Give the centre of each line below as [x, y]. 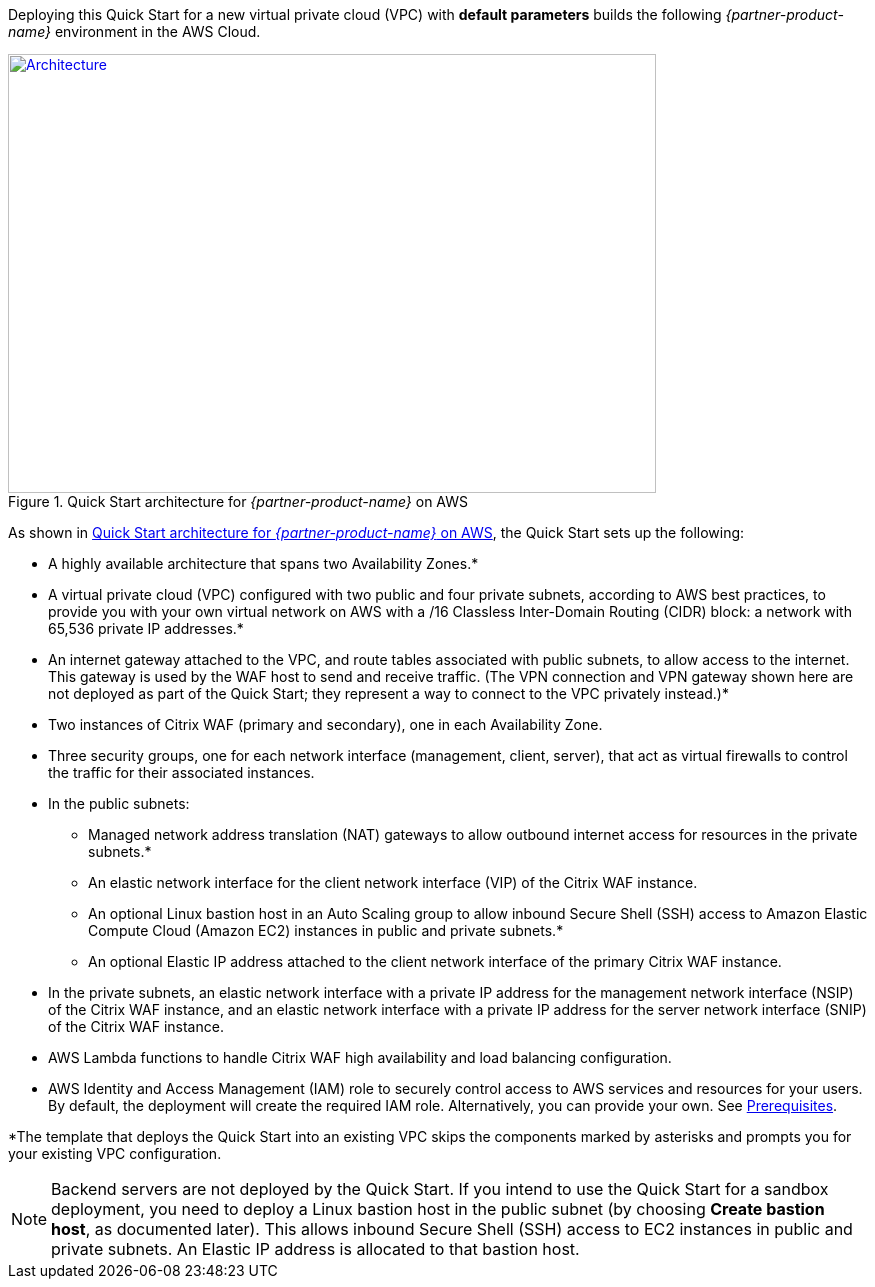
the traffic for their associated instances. [181, 772]
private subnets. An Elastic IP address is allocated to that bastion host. [315, 1249]
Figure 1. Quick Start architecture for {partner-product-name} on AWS [238, 501]
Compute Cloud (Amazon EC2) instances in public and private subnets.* [326, 930]
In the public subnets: [119, 803]
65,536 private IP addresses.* [146, 628]
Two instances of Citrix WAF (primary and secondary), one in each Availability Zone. [325, 724]
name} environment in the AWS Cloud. [134, 31]
